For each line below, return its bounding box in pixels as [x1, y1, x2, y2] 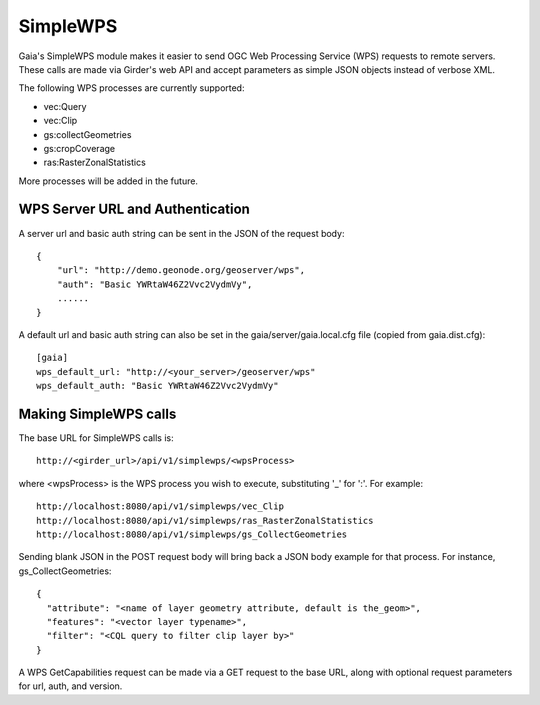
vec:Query [43, 100, 87, 112]
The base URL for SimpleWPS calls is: [18, 432, 174, 444]
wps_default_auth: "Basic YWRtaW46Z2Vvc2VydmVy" [36, 380, 279, 392]
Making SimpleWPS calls [18, 405, 177, 422]
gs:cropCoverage [43, 142, 115, 154]
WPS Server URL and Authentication [18, 201, 250, 218]
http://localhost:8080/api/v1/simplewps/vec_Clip [36, 501, 285, 512]
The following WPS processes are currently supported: [18, 82, 245, 94]
